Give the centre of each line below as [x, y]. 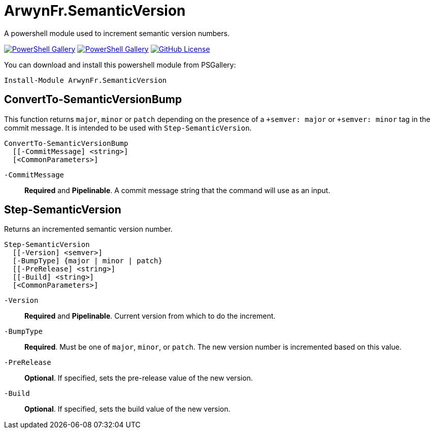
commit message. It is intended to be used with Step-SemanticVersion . [128, 128]
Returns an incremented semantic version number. [88, 229]
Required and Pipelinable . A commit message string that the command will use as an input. [177, 190]
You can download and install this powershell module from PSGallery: [120, 65]
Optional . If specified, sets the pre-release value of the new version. [139, 378]
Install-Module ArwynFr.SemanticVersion [86, 80]
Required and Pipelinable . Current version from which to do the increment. [150, 316]
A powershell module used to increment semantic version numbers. [117, 33]
